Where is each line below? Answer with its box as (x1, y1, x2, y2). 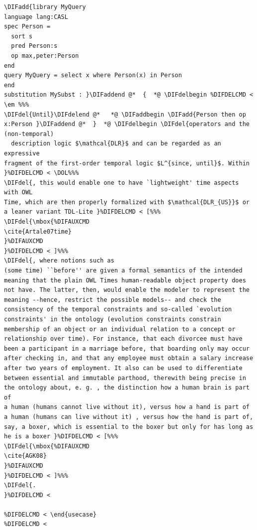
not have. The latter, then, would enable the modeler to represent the (4, 286, 250, 294)
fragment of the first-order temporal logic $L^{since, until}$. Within (4, 159, 250, 167)
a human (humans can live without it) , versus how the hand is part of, (4, 413, 254, 420)
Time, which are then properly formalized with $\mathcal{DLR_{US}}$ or (4, 198, 250, 206)
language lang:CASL (4, 13, 68, 20)
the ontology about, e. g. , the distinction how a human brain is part (4, 384, 250, 392)
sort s (11, 32, 33, 40)
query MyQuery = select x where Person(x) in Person (4, 72, 182, 79)
